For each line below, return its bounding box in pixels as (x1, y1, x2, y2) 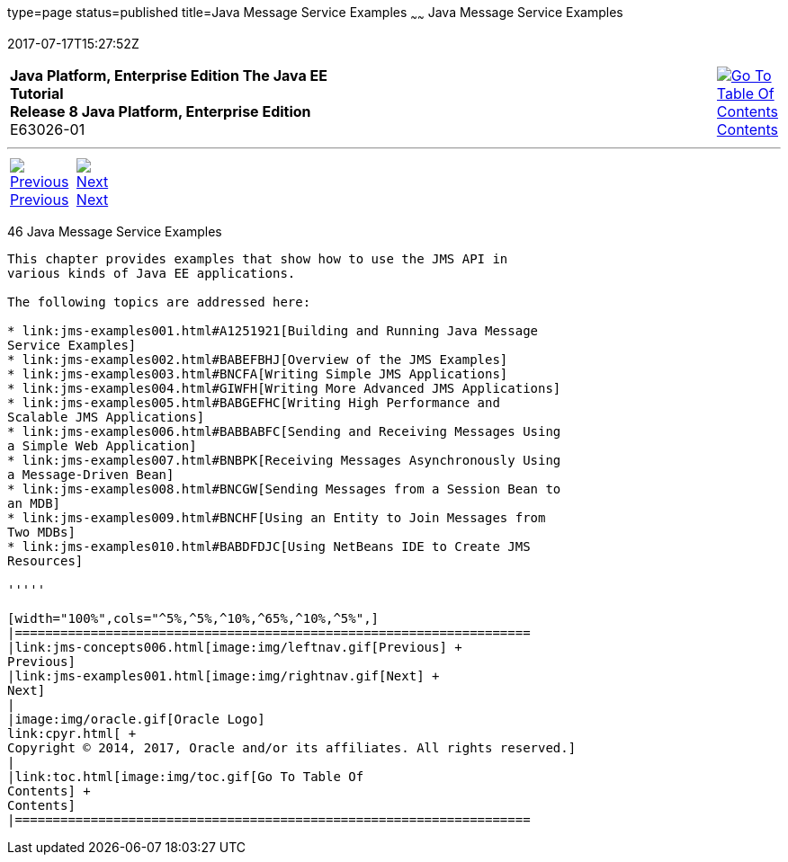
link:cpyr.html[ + (7, 725, 137, 741)
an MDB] (7, 495, 61, 511)
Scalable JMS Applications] (7, 409, 205, 424)
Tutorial (10, 84, 64, 102)
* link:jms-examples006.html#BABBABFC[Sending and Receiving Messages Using (7, 423, 561, 439)
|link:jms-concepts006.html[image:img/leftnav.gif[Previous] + (7, 639, 462, 654)
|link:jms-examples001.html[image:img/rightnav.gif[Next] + (7, 668, 440, 683)
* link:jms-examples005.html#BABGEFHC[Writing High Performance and (7, 395, 500, 410)
